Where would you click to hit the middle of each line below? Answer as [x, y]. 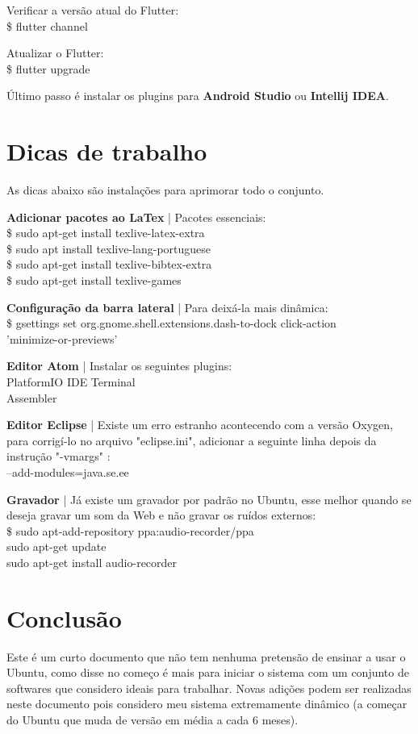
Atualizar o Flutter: [55, 53]
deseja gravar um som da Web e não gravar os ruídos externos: [161, 515]
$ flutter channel [47, 25]
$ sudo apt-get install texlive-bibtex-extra [109, 264]
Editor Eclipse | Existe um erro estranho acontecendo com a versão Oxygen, [200, 425]
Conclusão [64, 617]
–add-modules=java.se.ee [68, 472]
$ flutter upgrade [48, 68]
